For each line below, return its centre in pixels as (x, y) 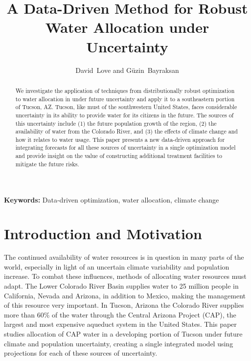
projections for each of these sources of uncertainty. (81, 353)
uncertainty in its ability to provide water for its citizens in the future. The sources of (125, 115)
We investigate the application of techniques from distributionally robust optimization (125, 90)
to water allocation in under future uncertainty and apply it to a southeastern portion (125, 99)
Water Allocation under (127, 27)
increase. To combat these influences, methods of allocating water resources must (125, 276)
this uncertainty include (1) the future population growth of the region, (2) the (116, 123)
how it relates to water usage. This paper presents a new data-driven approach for (120, 139)
